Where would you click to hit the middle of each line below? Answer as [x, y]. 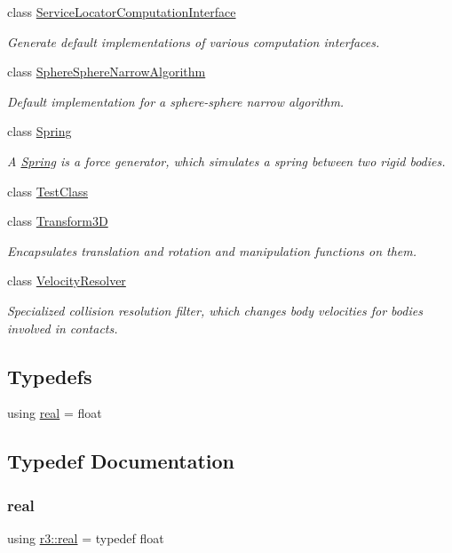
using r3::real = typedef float [86, 537]
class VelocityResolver [67, 281]
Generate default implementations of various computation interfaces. [194, 41]
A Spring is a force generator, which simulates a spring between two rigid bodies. [226, 160]
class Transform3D [58, 221]
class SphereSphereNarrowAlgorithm [107, 72]
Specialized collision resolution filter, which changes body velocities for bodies [215, 310]
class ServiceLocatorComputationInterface [122, 12]
